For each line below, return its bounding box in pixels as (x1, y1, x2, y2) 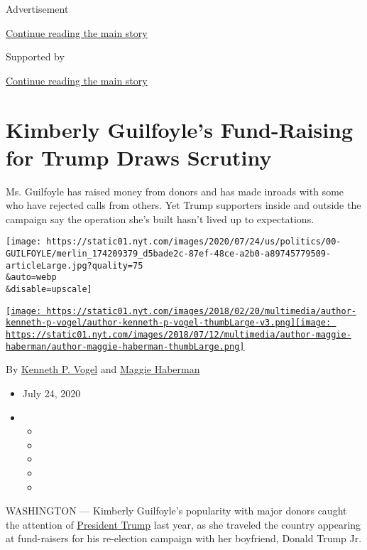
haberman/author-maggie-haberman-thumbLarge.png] (6, 341, 245, 352)
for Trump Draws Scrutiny (6, 142, 272, 171)
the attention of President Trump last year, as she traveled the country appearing (6, 517, 361, 532)
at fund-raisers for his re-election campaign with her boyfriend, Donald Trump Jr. (6, 531, 362, 546)
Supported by (6, 49, 65, 64)
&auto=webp (6, 272, 57, 283)
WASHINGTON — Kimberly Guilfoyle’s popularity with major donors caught (6, 503, 347, 518)
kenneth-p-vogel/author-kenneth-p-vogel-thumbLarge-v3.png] (6, 318, 296, 328)
